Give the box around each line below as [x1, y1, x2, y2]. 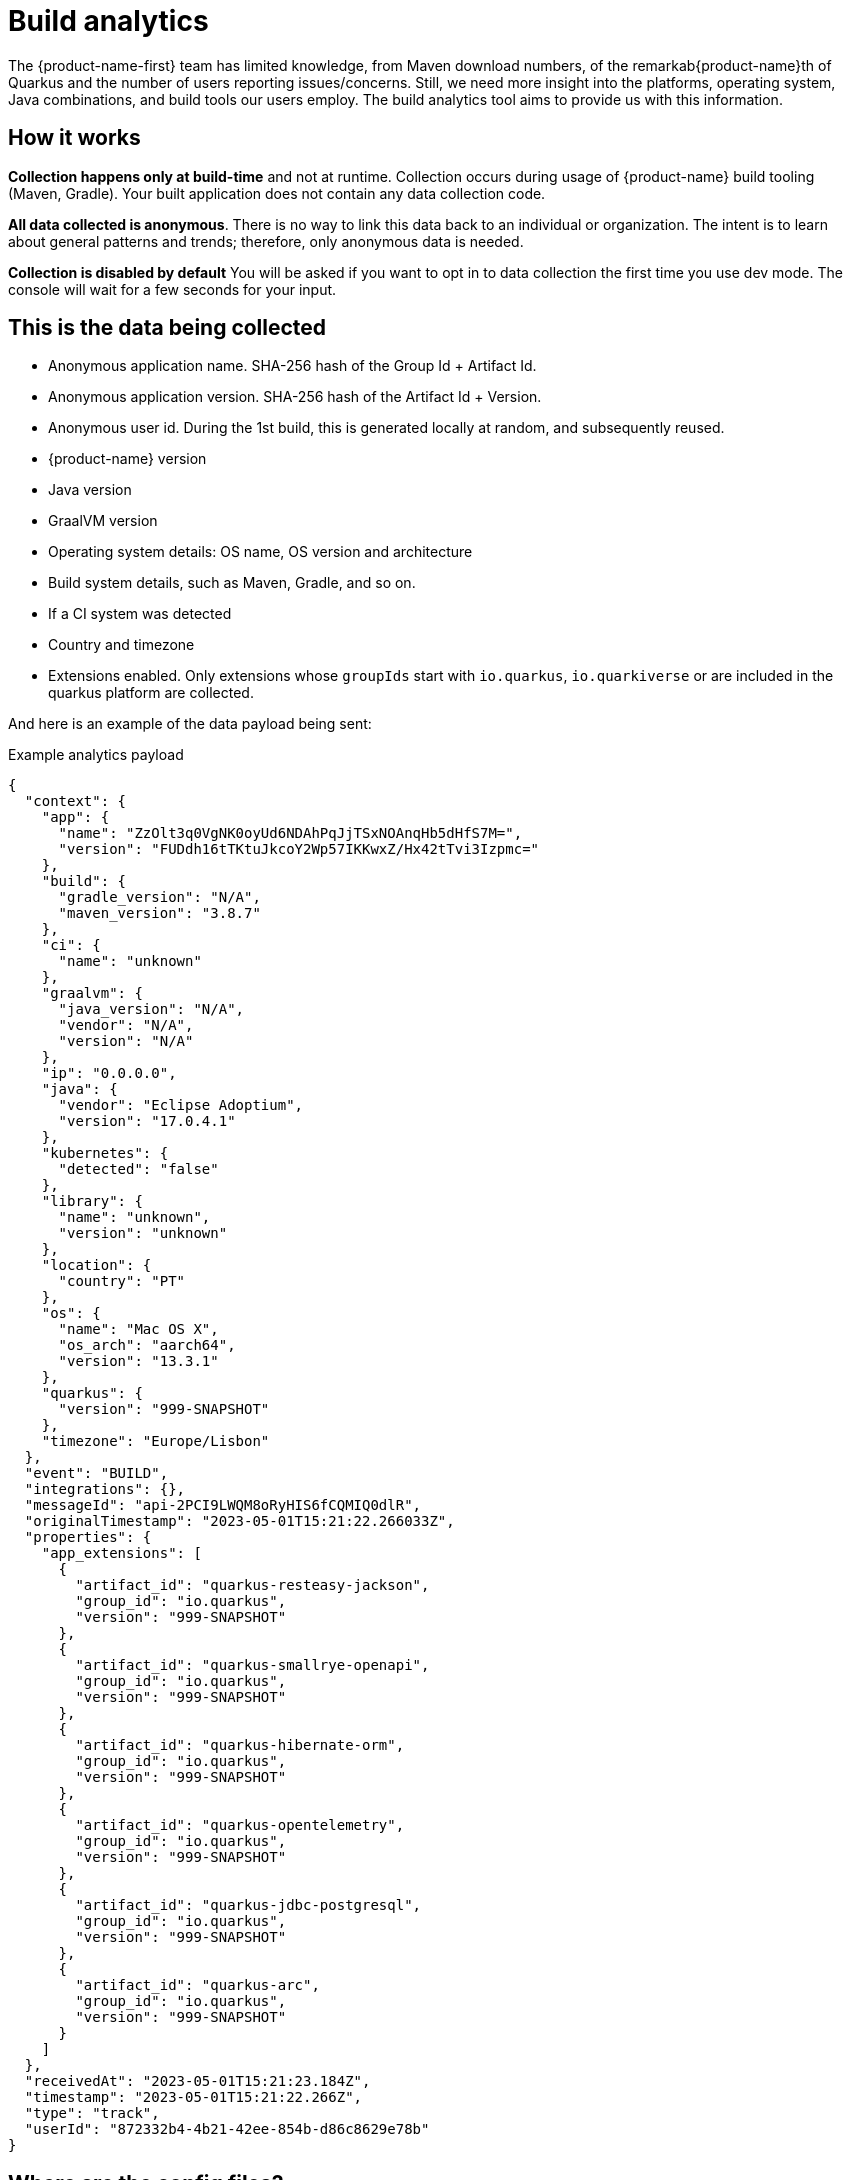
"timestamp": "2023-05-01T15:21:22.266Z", [24, 2089, 363, 2106]
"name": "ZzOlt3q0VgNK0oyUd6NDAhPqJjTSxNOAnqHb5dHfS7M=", [58, 825, 523, 842]
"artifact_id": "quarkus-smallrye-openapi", [75, 1657, 430, 1674]
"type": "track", [24, 2105, 160, 2122]
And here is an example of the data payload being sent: [8, 715, 372, 733]
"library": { [41, 1193, 143, 1210]
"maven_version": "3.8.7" [58, 905, 261, 922]
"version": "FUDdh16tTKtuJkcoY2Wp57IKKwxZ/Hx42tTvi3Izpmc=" [58, 841, 540, 858]
